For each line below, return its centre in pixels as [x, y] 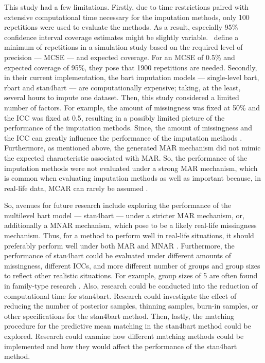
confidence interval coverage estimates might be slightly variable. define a [121, 37]
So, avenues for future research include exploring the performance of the [118, 205]
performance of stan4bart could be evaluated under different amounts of [118, 255]
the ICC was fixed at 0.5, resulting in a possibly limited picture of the [114, 117]
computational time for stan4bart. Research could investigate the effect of [120, 295]
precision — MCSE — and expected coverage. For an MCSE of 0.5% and [120, 57]
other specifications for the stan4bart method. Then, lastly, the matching [119, 316]
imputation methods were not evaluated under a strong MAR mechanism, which [131, 168]
